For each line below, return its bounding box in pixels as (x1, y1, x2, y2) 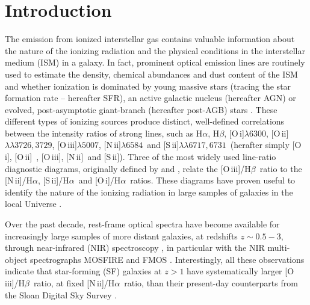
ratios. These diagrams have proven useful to (130, 174, 296, 186)
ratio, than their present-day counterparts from (124, 277, 298, 289)
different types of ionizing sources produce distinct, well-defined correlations (5, 115, 285, 128)
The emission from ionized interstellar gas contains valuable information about (5, 32, 295, 45)
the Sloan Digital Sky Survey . (5, 288, 117, 301)
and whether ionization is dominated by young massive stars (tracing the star (5, 79, 291, 92)
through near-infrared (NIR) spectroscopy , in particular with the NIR (5, 241, 265, 254)
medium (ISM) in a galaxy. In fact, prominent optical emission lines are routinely (5, 56, 305, 69)
